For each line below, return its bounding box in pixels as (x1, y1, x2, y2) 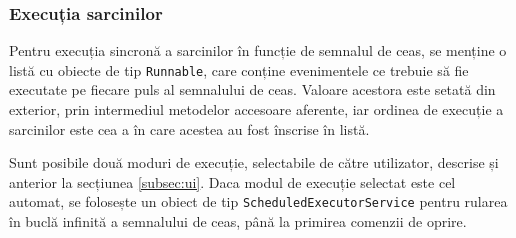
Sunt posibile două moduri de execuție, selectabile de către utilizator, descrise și (9, 152, 499, 173)
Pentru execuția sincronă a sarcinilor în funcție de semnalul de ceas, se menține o (9, 40, 507, 61)
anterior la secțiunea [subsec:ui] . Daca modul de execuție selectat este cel (9, 171, 456, 192)
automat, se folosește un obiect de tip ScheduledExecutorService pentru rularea (9, 191, 508, 212)
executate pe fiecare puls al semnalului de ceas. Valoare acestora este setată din (9, 79, 496, 100)
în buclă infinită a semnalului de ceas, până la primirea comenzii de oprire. (9, 211, 467, 232)
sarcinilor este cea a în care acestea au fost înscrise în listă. (9, 118, 370, 139)
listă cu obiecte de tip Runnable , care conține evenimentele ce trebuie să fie (9, 59, 469, 80)
